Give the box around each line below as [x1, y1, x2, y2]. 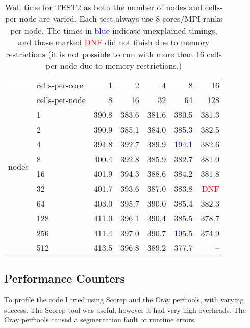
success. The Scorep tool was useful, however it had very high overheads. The [4, 304, 246, 315]
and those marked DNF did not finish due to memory [18, 36, 210, 48]
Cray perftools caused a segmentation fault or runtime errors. [4, 314, 196, 325]
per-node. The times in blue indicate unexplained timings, [10, 24, 218, 36]
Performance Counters [4, 270, 126, 286]
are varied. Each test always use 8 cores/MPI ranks [39, 13, 222, 24]
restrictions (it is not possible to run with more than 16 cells [6, 48, 222, 60]
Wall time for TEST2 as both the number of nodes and [5, 1, 203, 13]
